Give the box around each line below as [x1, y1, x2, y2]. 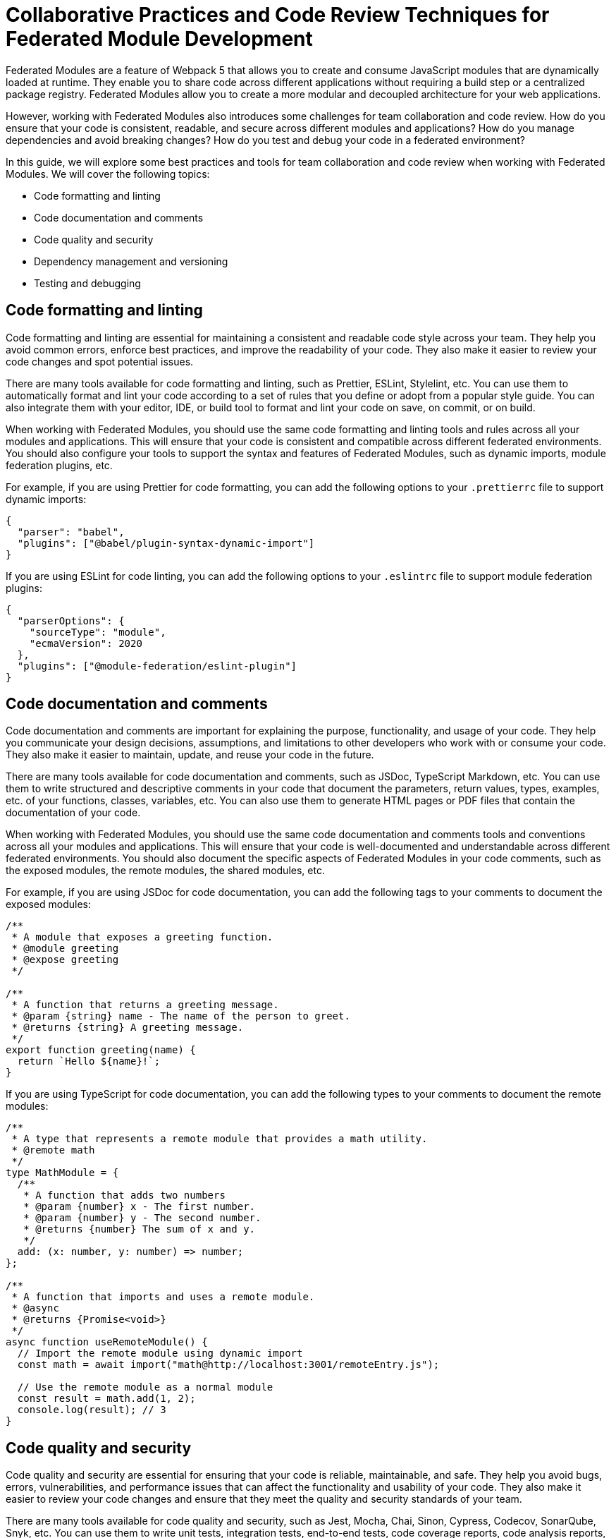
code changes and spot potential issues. [6, 355, 194, 368]
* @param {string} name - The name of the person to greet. [11, 1010, 350, 1022]
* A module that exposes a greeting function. [11, 931, 273, 943]
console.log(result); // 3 [17, 1404, 166, 1416]
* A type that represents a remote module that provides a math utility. [11, 1133, 428, 1145]
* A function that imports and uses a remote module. [11, 1291, 315, 1303]
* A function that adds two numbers [23, 1189, 226, 1201]
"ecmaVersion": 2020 [29, 637, 142, 649]
